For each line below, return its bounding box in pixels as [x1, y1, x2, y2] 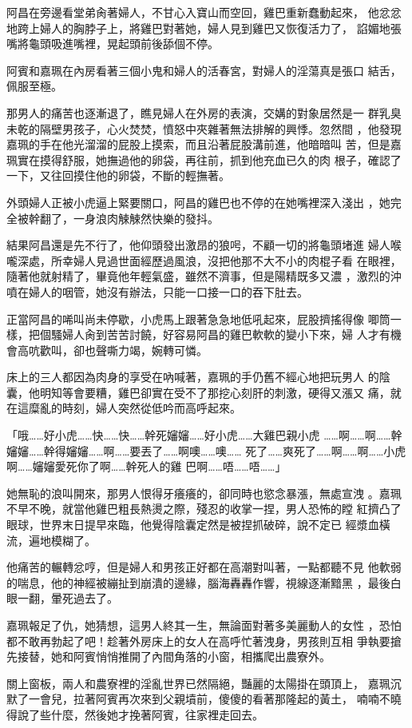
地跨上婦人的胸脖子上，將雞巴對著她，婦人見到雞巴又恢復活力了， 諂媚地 [6, 19, 390, 36]
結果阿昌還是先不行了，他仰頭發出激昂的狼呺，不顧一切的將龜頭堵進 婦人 [6, 237, 390, 253]
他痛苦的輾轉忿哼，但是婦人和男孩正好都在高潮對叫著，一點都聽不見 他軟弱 [6, 559, 402, 575]
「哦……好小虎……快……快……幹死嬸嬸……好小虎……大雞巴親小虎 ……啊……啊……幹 [6, 427, 402, 444]
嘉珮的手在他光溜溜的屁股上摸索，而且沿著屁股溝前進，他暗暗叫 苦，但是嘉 [6, 136, 402, 153]
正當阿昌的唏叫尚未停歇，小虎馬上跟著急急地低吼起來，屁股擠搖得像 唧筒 [6, 310, 390, 327]
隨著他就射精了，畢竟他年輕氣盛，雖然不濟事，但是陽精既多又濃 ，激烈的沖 [6, 268, 402, 284]
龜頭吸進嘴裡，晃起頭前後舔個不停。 [28, 35, 219, 52]
